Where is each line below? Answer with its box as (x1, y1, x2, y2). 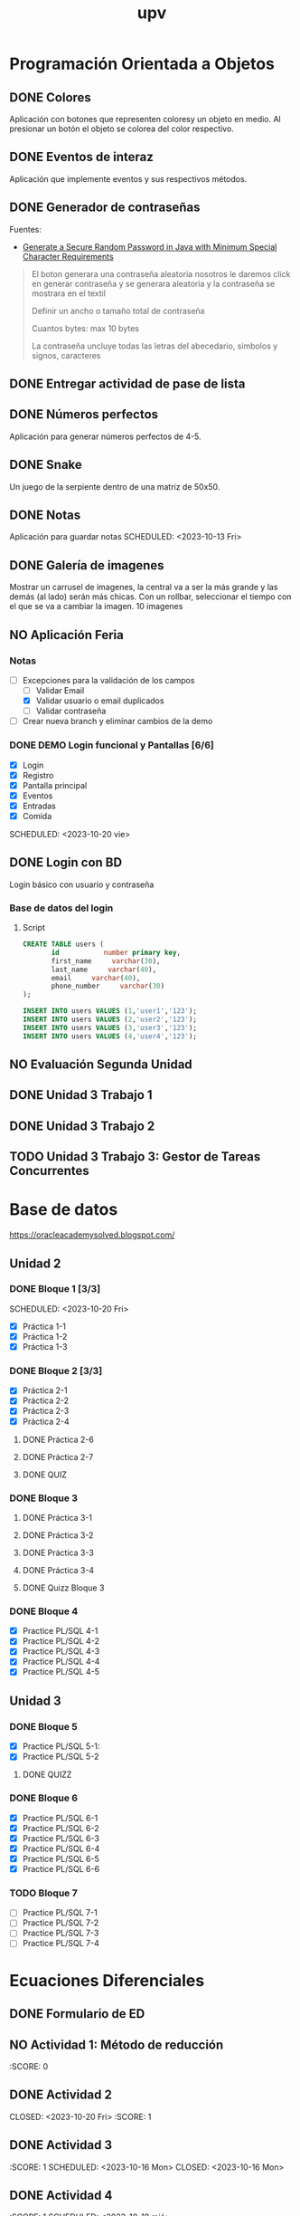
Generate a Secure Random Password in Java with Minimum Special (22, 241, 277, 252)
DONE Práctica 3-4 (22, 1564, 95, 1575)
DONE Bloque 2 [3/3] (9, 1364, 103, 1377)
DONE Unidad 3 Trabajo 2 (9, 1118, 155, 1133)
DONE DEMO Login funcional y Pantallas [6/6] (9, 739, 214, 751)
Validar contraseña (35, 705, 107, 717)
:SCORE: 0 (9, 2060, 49, 2071)
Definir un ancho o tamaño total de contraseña (31, 305, 205, 316)
